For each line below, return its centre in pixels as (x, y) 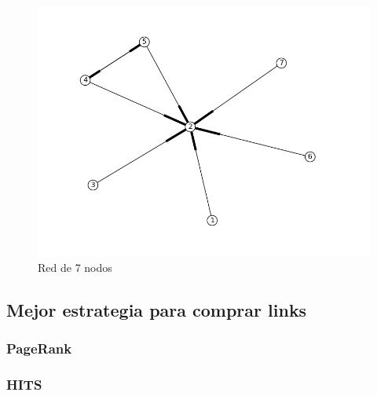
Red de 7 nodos (75, 267)
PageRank (39, 348)
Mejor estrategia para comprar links (157, 309)
